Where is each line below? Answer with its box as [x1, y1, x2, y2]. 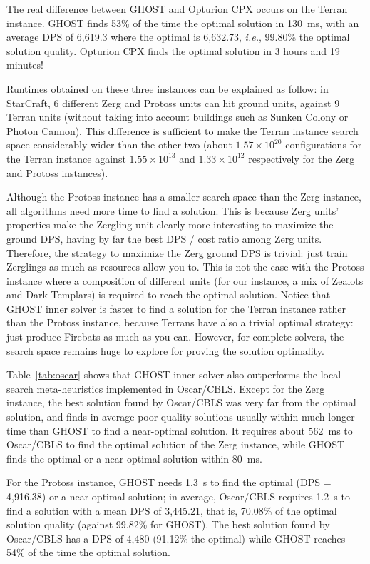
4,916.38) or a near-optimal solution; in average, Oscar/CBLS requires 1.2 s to [6, 489, 350, 503]
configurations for [285, 137, 362, 152]
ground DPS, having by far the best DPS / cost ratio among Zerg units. [6, 231, 322, 246]
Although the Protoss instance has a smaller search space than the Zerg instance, [6, 189, 361, 204]
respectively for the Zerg [248, 151, 355, 166]
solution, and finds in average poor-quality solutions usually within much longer [6, 409, 355, 424]
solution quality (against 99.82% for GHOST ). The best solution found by [6, 517, 330, 532]
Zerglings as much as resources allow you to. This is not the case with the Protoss [6, 259, 364, 274]
